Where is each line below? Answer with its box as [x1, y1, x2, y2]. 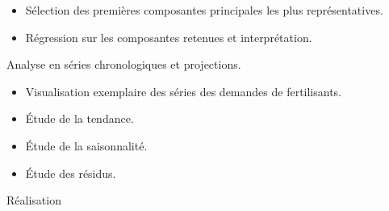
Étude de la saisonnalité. [25, 137, 148, 154]
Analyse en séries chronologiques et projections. [6, 56, 241, 73]
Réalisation [6, 192, 61, 209]
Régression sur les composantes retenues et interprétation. [25, 28, 312, 45]
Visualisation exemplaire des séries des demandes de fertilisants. [25, 82, 342, 99]
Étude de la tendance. [25, 110, 134, 127]
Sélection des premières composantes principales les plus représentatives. [25, 2, 383, 18]
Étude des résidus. [25, 164, 116, 181]
